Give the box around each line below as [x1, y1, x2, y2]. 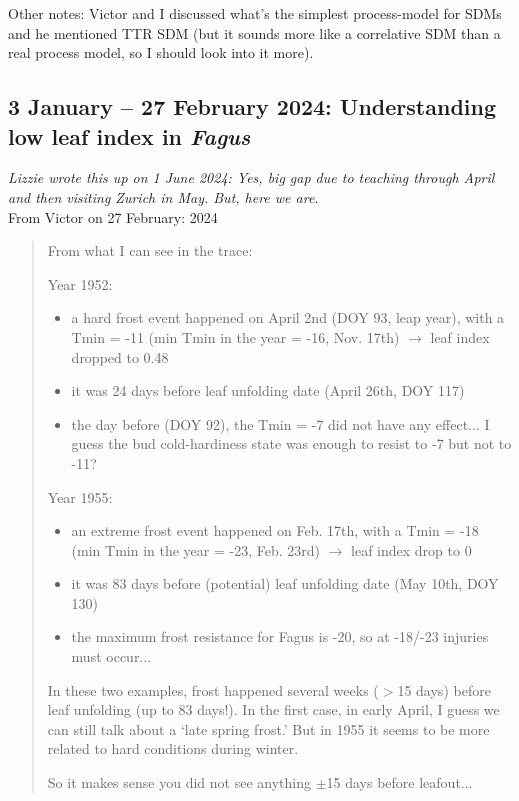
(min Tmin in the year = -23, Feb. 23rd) [71, 539, 320, 560]
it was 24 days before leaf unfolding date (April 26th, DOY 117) [71, 380, 465, 401]
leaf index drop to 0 [351, 539, 472, 560]
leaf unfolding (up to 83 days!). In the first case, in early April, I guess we [47, 699, 500, 720]
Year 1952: [47, 273, 113, 294]
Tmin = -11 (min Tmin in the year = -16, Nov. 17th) [71, 326, 400, 347]
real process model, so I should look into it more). [8, 42, 314, 63]
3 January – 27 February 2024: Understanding [8, 91, 496, 122]
